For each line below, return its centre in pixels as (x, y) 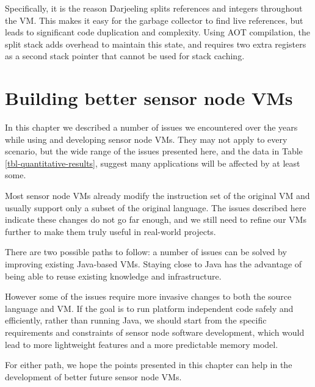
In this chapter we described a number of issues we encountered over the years (151, 127)
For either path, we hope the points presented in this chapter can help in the (149, 365)
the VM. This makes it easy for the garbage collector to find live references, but (154, 20)
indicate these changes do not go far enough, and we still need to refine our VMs (156, 219)
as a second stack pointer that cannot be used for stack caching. (125, 56)
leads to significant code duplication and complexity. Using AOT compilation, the (157, 32)
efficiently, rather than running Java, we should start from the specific (136, 320)
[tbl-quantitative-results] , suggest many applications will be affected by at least (153, 163)
